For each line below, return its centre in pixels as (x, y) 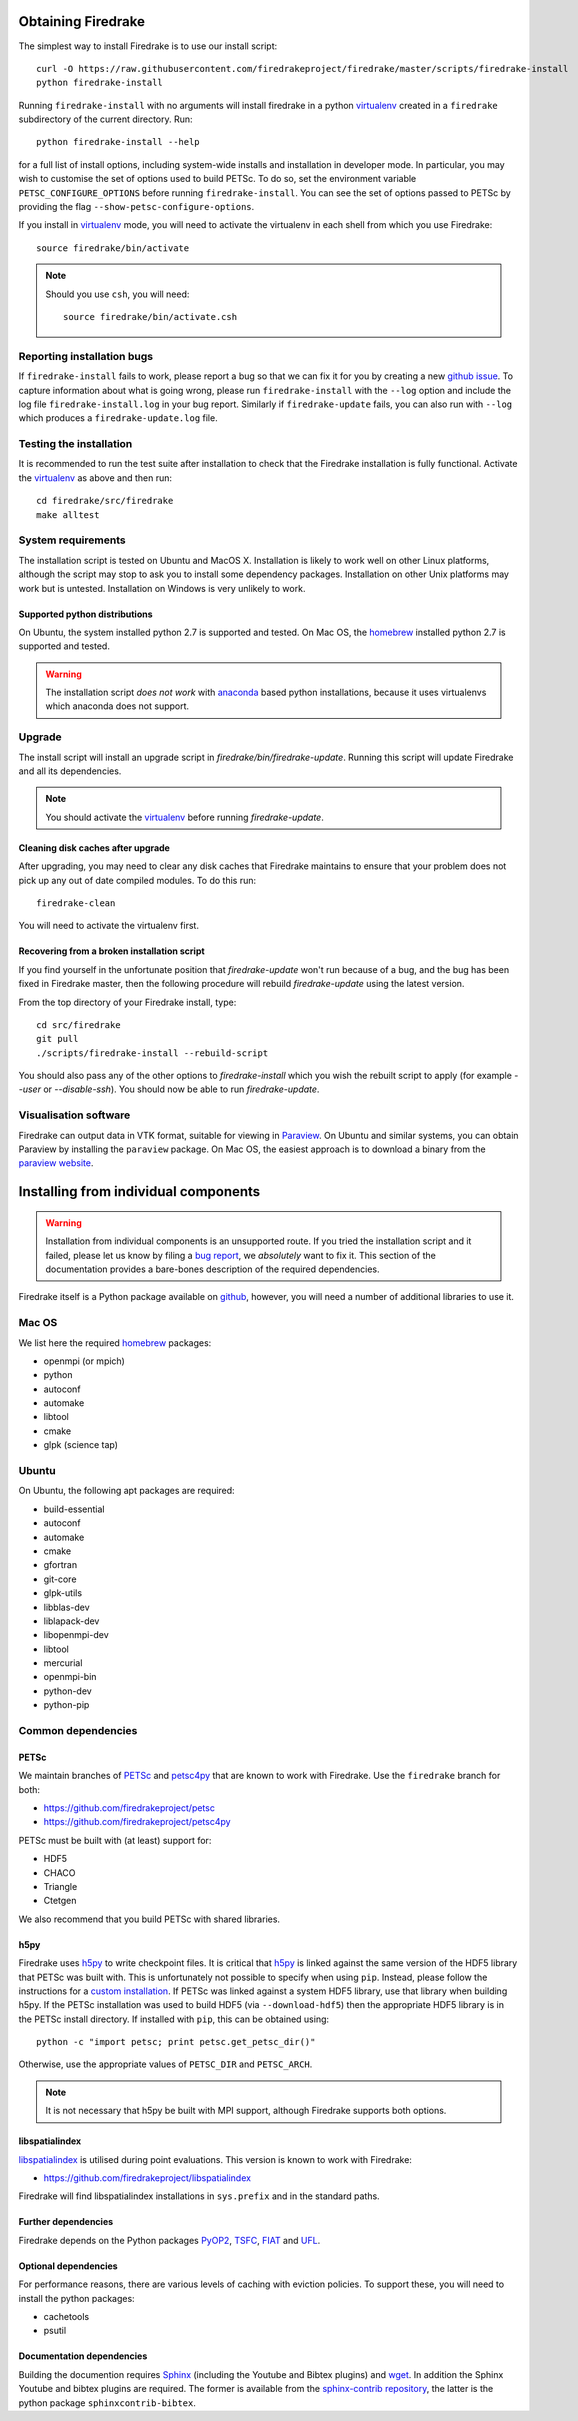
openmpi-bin (70, 1677)
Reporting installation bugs (86, 356)
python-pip (66, 1705)
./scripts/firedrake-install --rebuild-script (152, 1053)
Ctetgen (60, 1901)
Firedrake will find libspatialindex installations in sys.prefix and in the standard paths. (199, 2196)
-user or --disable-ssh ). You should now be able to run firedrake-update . (169, 1089)
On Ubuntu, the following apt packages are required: (126, 1491)
